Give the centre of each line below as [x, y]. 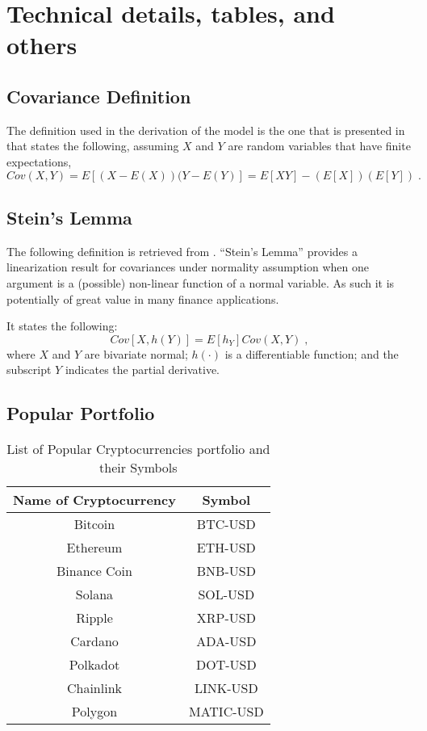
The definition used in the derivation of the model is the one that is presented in [206, 130]
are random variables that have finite [319, 146]
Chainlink [94, 688]
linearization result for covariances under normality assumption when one [188, 267]
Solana [94, 594]
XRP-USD [226, 618]
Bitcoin [94, 524]
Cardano [94, 641]
